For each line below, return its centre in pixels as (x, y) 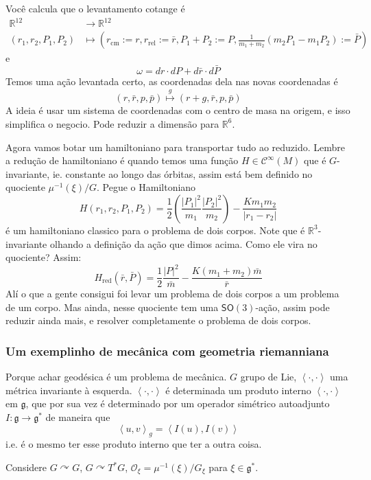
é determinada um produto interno (238, 390)
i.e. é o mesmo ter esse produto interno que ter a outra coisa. (134, 444)
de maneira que (78, 417)
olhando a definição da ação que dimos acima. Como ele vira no (183, 243)
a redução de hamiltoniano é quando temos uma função (122, 160)
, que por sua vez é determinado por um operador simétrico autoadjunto (178, 403)
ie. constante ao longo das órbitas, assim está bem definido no (182, 173)
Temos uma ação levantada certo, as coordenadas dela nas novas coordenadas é (172, 81)
